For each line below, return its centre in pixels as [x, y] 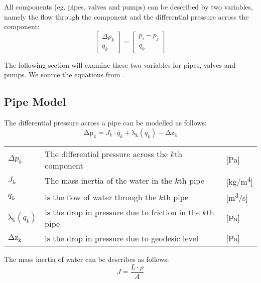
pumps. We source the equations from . [64, 75]
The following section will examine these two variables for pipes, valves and [120, 64]
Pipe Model [35, 102]
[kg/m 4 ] [239, 181]
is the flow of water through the [101, 197]
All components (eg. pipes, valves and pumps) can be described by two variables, [128, 7]
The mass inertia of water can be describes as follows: [87, 259]
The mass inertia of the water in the [108, 181]
